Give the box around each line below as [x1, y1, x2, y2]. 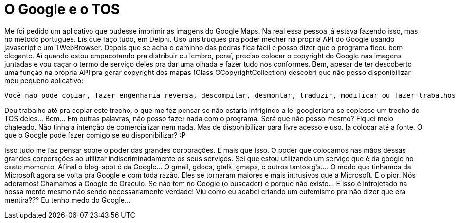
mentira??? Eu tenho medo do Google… [4, 195, 131, 204]
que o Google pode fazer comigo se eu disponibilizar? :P [4, 130, 186, 139]
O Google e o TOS [4, 1, 120, 18]
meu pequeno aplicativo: [4, 76, 84, 85]
